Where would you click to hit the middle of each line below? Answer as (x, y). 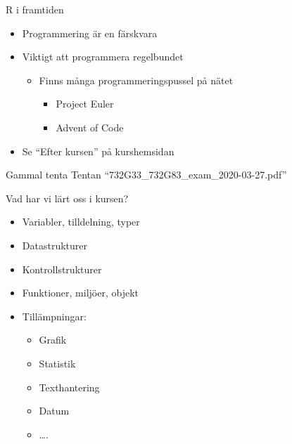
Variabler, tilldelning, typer (81, 222)
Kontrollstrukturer (62, 269)
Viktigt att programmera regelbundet (103, 57)
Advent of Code (90, 127)
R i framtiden (35, 9)
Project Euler (85, 104)
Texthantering (69, 387)
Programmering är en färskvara (90, 33)
